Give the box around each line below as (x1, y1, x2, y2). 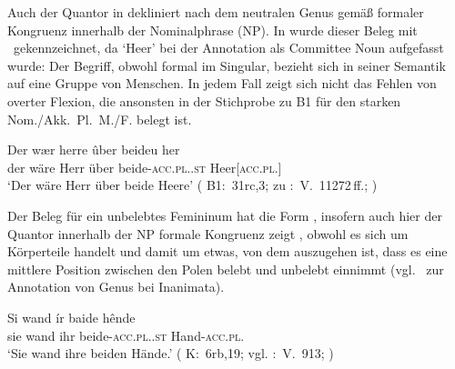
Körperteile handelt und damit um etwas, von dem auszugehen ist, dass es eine (7, 242, 448, 261)
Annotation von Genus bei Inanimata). (7, 277, 225, 296)
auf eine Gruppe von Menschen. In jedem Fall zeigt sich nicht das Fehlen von (7, 74, 437, 93)
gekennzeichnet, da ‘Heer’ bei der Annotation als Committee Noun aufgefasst (13, 38, 444, 57)
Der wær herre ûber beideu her (7, 140, 180, 159)
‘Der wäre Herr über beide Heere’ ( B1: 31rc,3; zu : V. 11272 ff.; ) (7, 175, 378, 194)
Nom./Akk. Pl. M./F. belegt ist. (7, 109, 192, 128)
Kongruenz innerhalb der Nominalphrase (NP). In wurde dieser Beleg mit (7, 20, 418, 39)
